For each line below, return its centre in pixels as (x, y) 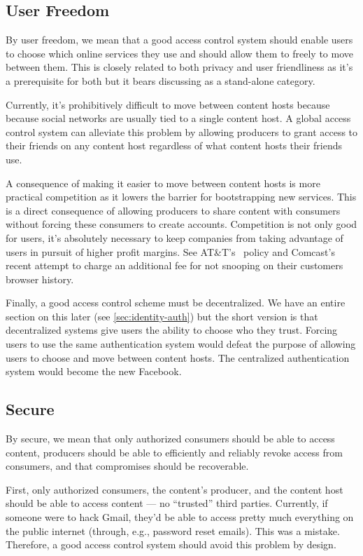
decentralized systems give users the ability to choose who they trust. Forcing (172, 330)
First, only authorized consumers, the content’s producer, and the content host (175, 489)
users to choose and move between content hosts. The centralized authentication (178, 357)
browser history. (40, 279)
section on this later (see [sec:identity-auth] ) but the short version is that (162, 316)
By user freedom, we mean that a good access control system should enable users (179, 40)
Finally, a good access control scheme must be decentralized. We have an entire (176, 303)
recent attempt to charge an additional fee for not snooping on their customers (175, 265)
